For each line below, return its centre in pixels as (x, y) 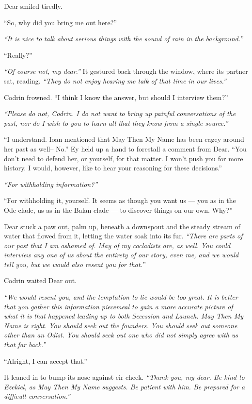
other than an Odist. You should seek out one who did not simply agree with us (121, 335)
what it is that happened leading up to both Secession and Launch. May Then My (124, 316)
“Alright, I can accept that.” (46, 361)
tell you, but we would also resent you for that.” (75, 264)
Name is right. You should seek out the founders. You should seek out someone (121, 325)
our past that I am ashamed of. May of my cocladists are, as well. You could (117, 245)
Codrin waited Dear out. (40, 280)
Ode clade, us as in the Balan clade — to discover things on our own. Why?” (118, 210)
